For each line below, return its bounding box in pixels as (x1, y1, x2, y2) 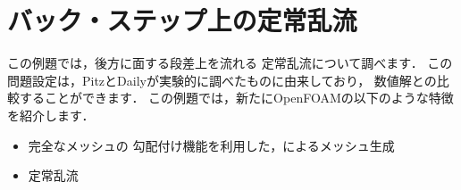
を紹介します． (7, 105, 95, 124)
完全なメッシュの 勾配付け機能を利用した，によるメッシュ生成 (28, 136, 395, 154)
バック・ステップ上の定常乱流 (7, 2, 357, 38)
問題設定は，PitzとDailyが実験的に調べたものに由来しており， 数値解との (7, 70, 437, 89)
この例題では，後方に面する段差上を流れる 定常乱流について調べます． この (7, 54, 453, 72)
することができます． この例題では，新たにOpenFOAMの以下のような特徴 (19, 88, 454, 107)
